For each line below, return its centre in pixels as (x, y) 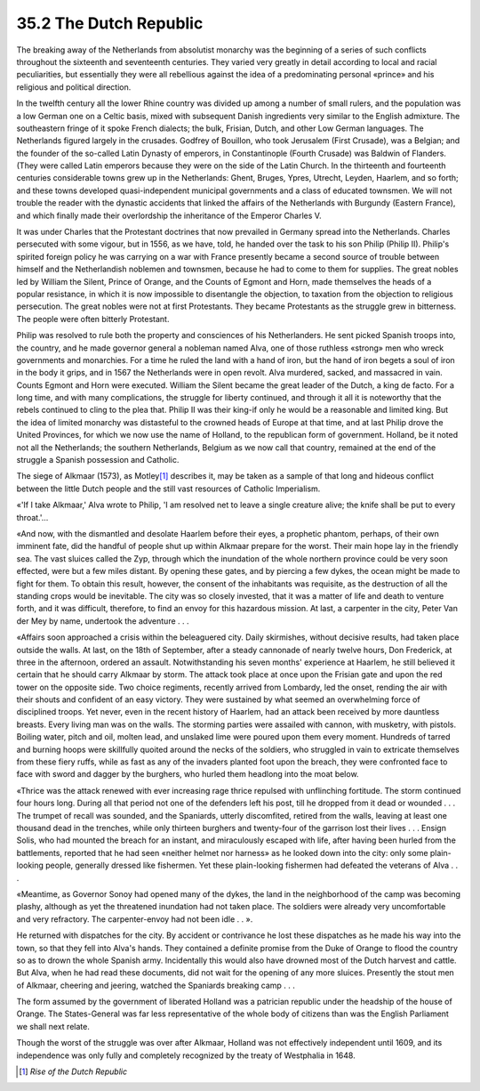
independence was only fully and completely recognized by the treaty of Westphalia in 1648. (186, 1055)
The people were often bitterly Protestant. (93, 319)
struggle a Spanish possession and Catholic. (98, 460)
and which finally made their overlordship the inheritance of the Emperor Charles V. (169, 215)
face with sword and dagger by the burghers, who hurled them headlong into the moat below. (188, 774)
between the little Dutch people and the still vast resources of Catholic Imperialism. (168, 489)
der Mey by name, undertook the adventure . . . (103, 621)
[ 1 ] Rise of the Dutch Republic (73, 1071)
